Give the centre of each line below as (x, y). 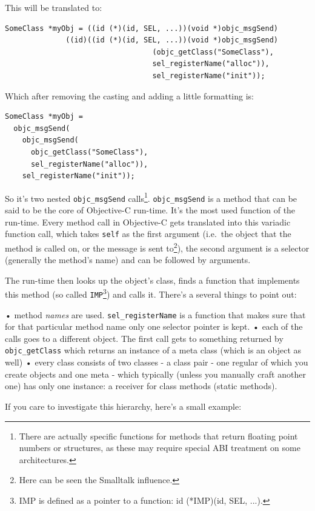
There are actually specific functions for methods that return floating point (158, 436)
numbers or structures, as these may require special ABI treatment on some (160, 448)
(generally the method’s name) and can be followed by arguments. (128, 260)
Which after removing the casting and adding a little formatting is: (129, 95)
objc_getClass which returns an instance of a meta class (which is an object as (153, 350)
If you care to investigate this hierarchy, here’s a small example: (123, 406)
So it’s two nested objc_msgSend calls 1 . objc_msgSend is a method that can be (151, 197)
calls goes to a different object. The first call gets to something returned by (144, 338)
